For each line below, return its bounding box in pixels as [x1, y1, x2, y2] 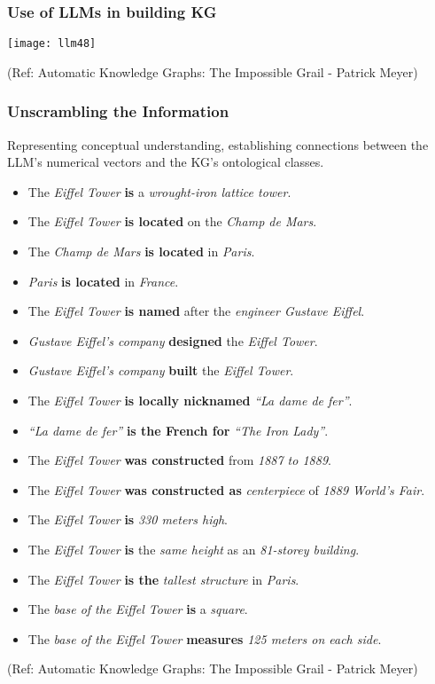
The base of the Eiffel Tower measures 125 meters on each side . [27, 629, 382, 648]
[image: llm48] [7, 37, 97, 51]
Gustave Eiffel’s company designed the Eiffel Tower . [27, 331, 318, 350]
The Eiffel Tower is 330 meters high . [27, 510, 228, 529]
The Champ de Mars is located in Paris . [27, 242, 255, 261]
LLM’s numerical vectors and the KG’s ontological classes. [7, 153, 324, 171]
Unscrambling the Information [7, 100, 229, 122]
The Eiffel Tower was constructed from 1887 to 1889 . [27, 451, 331, 469]
